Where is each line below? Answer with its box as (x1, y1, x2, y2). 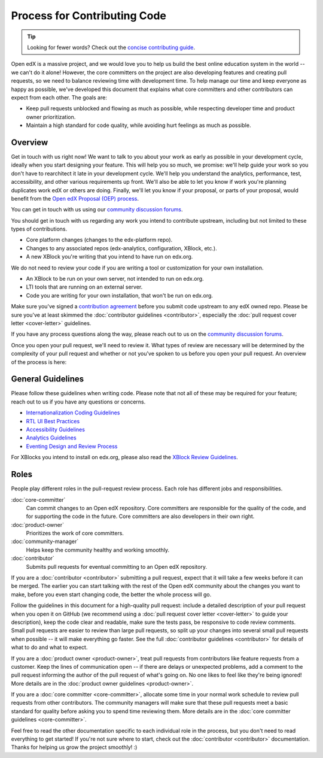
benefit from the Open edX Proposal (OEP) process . (11, 195, 139, 202)
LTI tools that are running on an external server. (26, 283, 143, 290)
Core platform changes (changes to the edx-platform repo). (26, 237, 173, 244)
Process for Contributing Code (11, 9, 167, 22)
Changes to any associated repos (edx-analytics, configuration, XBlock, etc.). (26, 244, 218, 251)
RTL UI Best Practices (26, 417, 80, 425)
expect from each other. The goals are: (11, 93, 107, 101)
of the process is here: (11, 358, 67, 365)
